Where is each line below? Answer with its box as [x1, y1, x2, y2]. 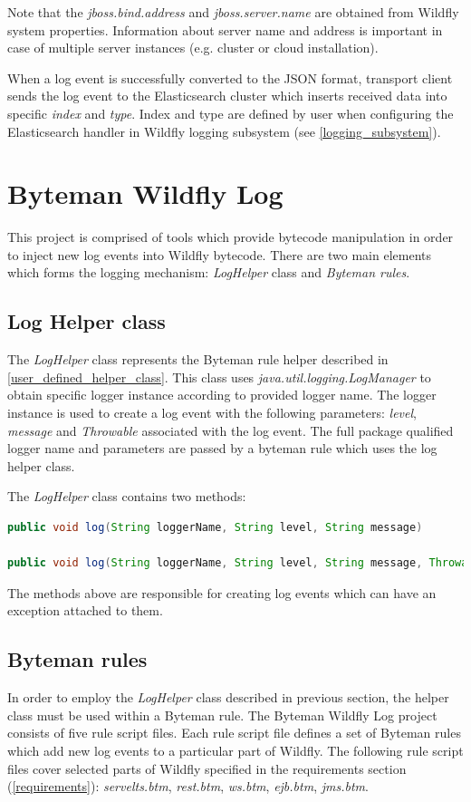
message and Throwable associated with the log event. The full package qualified [7, 420, 454, 440]
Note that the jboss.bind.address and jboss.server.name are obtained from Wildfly [7, 3, 459, 21]
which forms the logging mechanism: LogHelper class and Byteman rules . [7, 263, 410, 282]
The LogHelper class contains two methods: [7, 487, 246, 506]
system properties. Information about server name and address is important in [7, 20, 443, 39]
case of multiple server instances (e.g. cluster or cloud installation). [7, 38, 379, 57]
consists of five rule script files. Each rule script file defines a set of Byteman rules [7, 723, 461, 742]
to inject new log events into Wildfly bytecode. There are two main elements [7, 245, 432, 264]
